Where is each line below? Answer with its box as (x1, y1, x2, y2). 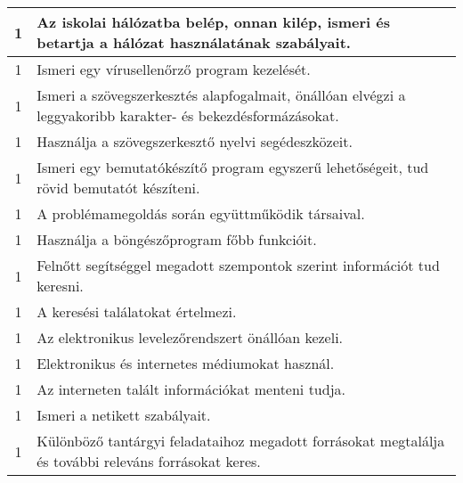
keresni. (37, 275, 84, 296)
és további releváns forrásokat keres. (37, 451, 261, 471)
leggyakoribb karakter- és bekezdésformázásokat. (37, 105, 339, 126)
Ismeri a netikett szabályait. (37, 405, 211, 425)
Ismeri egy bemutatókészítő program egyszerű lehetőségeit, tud (37, 157, 429, 177)
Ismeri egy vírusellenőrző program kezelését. (37, 59, 311, 79)
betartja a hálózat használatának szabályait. (37, 32, 351, 53)
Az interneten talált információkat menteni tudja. (37, 379, 345, 399)
